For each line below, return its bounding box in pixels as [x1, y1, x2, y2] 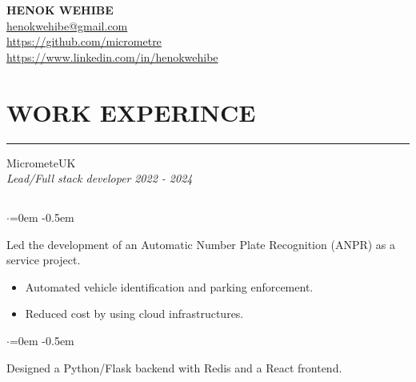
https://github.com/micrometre [6, 33, 162, 50]
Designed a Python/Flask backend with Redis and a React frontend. [6, 359, 342, 376]
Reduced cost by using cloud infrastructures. [25, 305, 244, 322]
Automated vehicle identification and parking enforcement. [25, 278, 314, 295]
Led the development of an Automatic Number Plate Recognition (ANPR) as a [6, 235, 396, 252]
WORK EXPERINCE [6, 95, 256, 128]
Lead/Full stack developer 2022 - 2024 [6, 170, 193, 187]
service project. [6, 251, 81, 268]
